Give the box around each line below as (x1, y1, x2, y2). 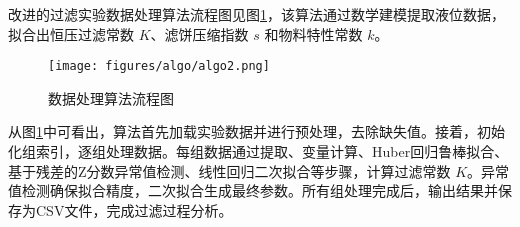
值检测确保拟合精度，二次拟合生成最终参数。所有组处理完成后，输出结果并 (8, 180, 498, 201)
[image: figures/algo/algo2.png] (48, 59, 270, 74)
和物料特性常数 (264, 23, 363, 44)
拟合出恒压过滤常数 (8, 23, 134, 44)
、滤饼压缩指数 (150, 23, 249, 44)
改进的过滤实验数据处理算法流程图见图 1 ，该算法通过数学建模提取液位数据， (8, 4, 505, 24)
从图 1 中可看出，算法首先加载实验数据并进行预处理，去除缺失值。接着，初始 (8, 121, 505, 142)
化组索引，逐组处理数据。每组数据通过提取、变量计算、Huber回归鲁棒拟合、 (8, 141, 509, 162)
